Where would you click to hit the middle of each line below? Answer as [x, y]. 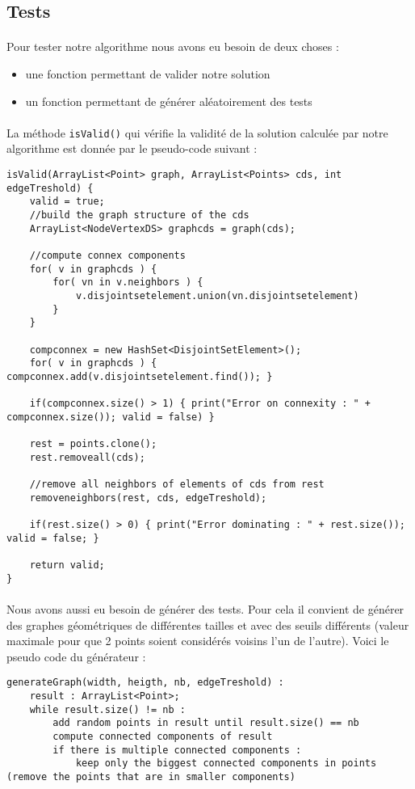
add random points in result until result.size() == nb [206, 723]
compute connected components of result [163, 736]
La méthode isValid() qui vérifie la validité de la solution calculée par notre [197, 132]
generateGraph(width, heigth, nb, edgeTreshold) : [145, 683]
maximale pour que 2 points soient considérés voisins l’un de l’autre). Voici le [198, 641]
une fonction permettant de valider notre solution [148, 73]
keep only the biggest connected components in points [226, 764]
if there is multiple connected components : [177, 750]
